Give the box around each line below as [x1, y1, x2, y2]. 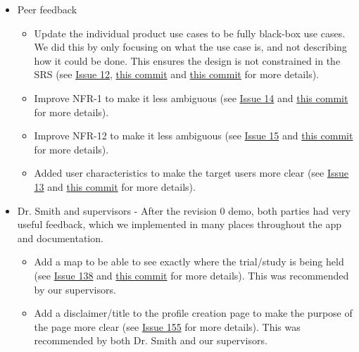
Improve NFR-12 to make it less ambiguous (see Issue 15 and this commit [34, 128, 353, 143]
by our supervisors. [34, 282, 116, 296]
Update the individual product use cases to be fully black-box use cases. [34, 25, 346, 40]
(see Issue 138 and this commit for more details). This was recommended [34, 268, 349, 282]
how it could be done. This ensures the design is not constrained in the [34, 53, 341, 68]
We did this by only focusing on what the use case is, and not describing [34, 39, 347, 54]
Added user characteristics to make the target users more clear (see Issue [34, 165, 349, 180]
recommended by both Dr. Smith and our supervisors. [34, 333, 267, 348]
